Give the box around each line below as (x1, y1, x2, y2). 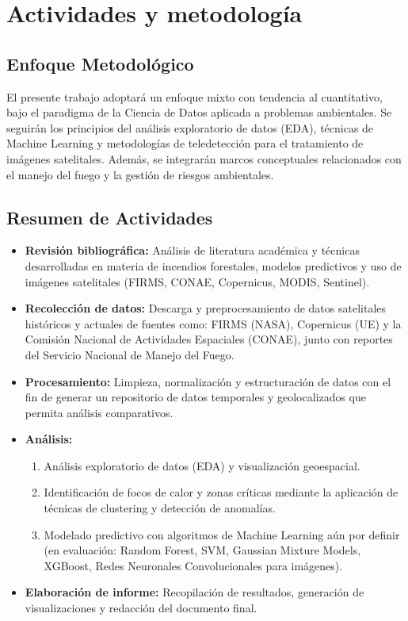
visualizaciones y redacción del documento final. (25, 600, 257, 616)
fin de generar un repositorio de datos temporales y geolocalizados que (25, 389, 367, 405)
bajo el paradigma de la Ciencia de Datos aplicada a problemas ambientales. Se (6, 104, 392, 121)
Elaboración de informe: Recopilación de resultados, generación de (25, 584, 364, 600)
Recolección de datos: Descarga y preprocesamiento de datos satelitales (25, 300, 387, 316)
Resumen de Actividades (6, 205, 213, 229)
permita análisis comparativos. (25, 404, 173, 420)
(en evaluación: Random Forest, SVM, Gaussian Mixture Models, (44, 542, 361, 558)
